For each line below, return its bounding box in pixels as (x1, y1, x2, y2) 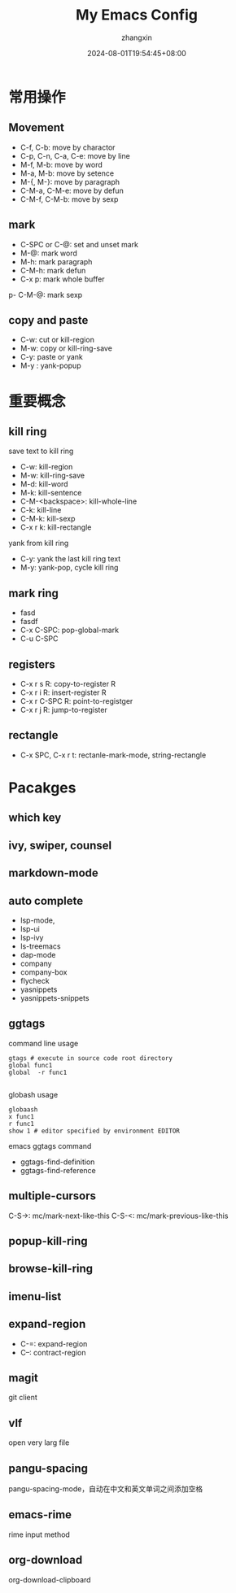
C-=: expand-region (20, 1338, 88, 1348)
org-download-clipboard (8, 1574, 91, 1584)
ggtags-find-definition (20, 1157, 95, 1167)
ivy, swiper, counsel (8, 838, 112, 852)
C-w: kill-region (20, 462, 73, 472)
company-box (20, 967, 68, 977)
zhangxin (120, 33, 153, 42)
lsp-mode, (20, 915, 55, 925)
